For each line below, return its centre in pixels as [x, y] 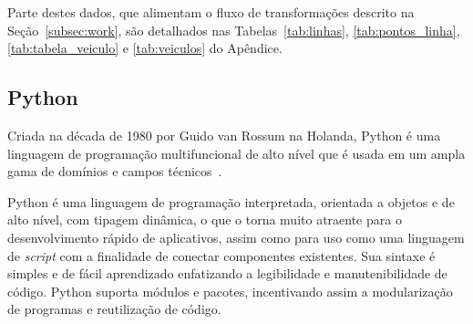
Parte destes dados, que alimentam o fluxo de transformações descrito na [211, 12]
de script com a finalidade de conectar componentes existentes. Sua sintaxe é [221, 255]
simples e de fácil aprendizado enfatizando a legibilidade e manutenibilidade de [227, 273]
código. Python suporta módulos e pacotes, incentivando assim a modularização [230, 291]
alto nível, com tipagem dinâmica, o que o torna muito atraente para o [205, 219]
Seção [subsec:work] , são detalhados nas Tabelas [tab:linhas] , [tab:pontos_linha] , [234, 30]
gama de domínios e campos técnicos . [115, 171]
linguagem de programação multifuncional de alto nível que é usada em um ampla [236, 153]
